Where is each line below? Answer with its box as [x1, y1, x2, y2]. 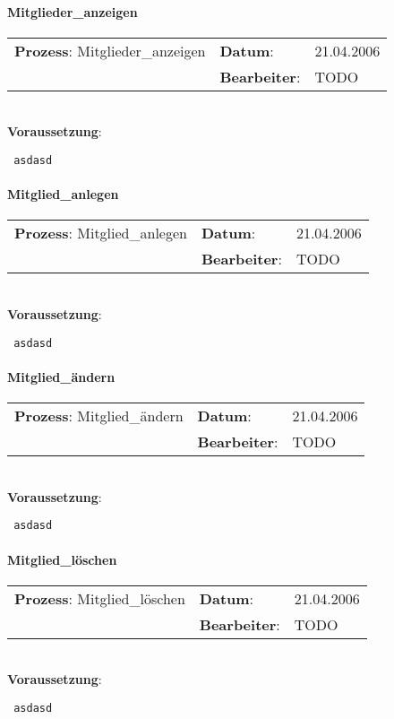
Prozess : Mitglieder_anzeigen [14, 39, 206, 61]
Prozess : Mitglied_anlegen [14, 222, 187, 244]
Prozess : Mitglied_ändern [14, 405, 184, 427]
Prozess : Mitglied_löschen [14, 587, 185, 609]
